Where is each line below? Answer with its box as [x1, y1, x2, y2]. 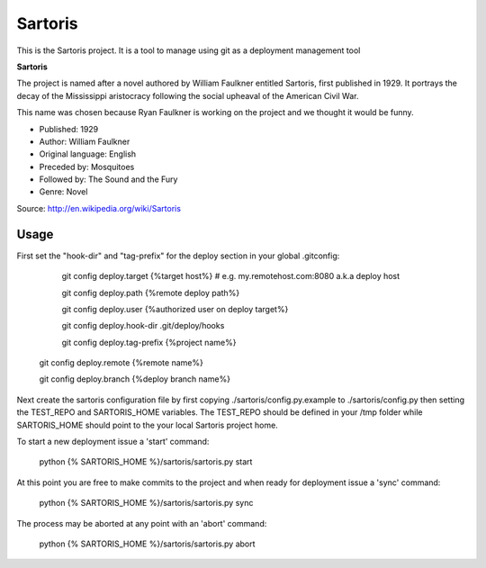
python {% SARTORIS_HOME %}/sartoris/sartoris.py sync [39, 498, 254, 509]
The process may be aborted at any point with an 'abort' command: [16, 518, 267, 528]
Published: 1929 [39, 123, 99, 134]
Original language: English [39, 149, 137, 159]
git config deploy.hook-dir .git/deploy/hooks [61, 320, 225, 331]
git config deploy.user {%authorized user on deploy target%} [61, 303, 289, 314]
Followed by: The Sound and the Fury [39, 174, 178, 185]
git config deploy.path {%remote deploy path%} [61, 287, 240, 298]
